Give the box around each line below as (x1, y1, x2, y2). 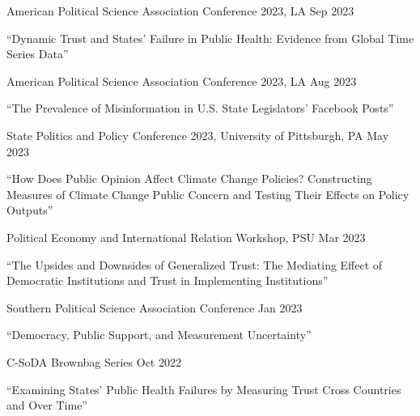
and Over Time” (6, 397, 87, 414)
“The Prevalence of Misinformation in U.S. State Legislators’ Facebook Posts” (6, 100, 394, 117)
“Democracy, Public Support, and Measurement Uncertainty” (6, 326, 312, 343)
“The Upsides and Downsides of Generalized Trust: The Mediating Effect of (6, 256, 383, 273)
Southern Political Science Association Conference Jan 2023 (6, 299, 303, 316)
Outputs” (6, 202, 53, 219)
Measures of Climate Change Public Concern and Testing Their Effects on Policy (6, 185, 409, 202)
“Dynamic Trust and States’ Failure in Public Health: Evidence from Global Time (6, 29, 414, 46)
